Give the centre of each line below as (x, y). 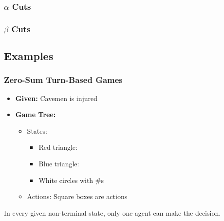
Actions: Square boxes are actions (77, 196)
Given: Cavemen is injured (56, 98)
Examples (29, 56)
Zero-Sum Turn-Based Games (63, 80)
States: (37, 131)
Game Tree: (36, 114)
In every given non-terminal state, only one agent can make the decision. (112, 212)
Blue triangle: (59, 164)
